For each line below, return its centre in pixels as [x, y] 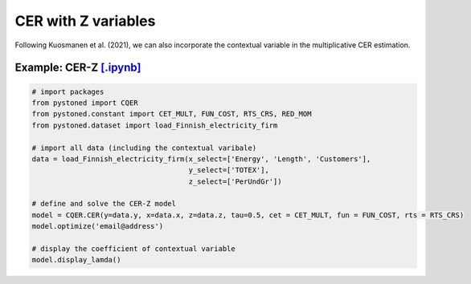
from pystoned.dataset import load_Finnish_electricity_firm [155, 125]
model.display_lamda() [76, 260]
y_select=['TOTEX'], [229, 170]
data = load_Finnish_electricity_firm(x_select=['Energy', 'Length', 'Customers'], [201, 159]
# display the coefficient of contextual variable [134, 249]
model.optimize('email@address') [98, 226]
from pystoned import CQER [85, 103]
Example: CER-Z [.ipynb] [78, 68]
